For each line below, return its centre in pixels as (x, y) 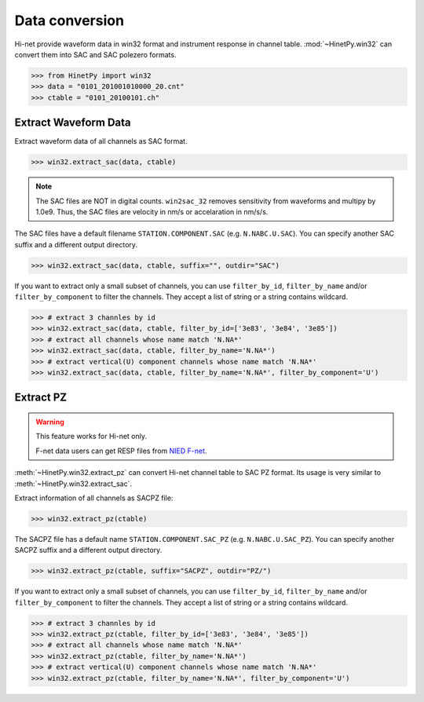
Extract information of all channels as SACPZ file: (94, 498)
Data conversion (69, 20)
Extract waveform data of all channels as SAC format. (101, 141)
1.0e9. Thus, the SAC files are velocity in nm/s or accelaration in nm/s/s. (152, 211)
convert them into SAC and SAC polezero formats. (95, 54)
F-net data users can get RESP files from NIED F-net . (121, 451)
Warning (50, 422)
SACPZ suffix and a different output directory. (88, 550)
